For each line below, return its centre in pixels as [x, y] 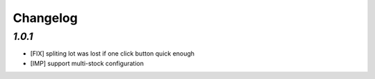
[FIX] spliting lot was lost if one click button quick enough [112, 54]
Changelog [45, 18]
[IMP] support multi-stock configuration [87, 63]
